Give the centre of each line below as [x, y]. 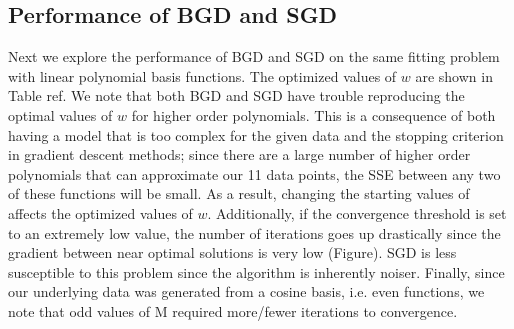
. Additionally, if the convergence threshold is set [357, 212]
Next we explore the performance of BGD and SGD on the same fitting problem [254, 56]
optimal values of [60, 114]
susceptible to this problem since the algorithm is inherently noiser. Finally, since [256, 271]
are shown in [454, 75]
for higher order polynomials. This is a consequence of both [313, 114]
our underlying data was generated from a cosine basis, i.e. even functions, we [246, 291]
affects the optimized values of [100, 212]
